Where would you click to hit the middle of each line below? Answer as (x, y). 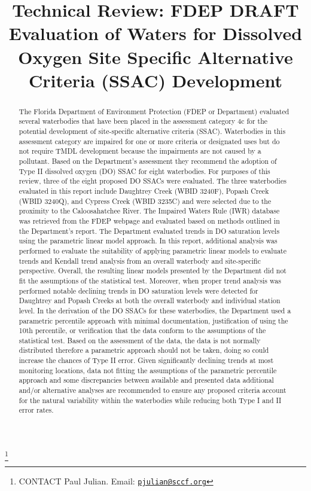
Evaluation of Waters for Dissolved (155, 33)
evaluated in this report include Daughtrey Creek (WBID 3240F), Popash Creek (144, 190)
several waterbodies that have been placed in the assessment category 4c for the (143, 121)
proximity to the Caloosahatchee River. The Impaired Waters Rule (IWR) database (149, 211)
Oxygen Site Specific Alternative (155, 57)
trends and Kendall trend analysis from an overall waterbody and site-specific (140, 260)
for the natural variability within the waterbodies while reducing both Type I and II (150, 400)
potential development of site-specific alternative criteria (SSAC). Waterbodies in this (152, 131)
